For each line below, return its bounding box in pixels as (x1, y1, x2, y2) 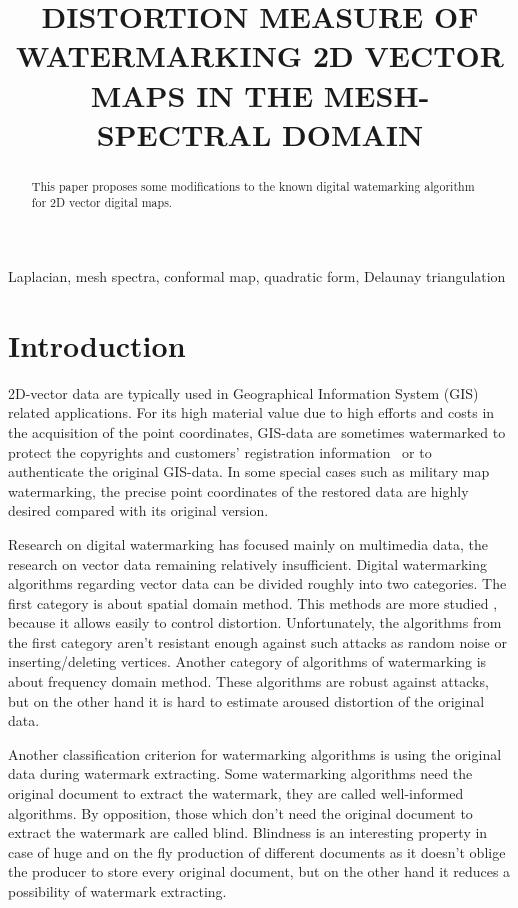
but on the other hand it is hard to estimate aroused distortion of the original (8, 690, 485, 711)
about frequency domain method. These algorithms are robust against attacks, (8, 671, 489, 692)
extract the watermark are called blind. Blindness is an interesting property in (8, 822, 488, 843)
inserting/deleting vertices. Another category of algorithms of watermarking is (8, 651, 487, 672)
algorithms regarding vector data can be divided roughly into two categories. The (8, 573, 507, 594)
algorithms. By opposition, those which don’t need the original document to (8, 802, 473, 823)
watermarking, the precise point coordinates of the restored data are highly (8, 480, 469, 501)
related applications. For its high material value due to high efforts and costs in (8, 402, 495, 423)
